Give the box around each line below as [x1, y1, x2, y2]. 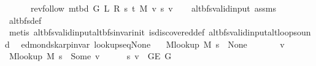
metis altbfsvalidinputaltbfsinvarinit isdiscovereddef [9, 26, 205, 38]
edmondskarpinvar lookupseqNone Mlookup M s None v [21, 37, 285, 50]
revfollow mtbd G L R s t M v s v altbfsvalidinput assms [30, 2, 277, 14]
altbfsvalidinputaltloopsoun [209, 26, 311, 38]
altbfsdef [9, 13, 42, 26]
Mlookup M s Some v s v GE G [9, 50, 172, 62]
